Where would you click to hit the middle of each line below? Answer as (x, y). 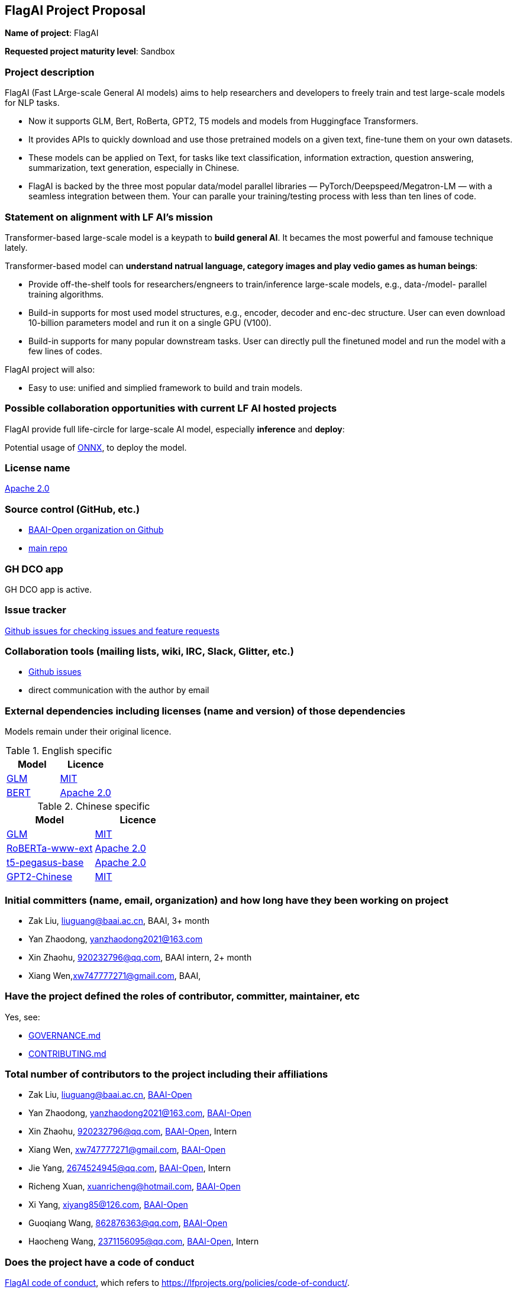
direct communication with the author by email (119, 690)
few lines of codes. (65, 351)
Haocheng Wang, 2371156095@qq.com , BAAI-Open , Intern (144, 1241)
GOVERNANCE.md (65, 1035)
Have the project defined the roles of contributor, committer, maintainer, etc (182, 996)
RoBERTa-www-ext (50, 848)
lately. (16, 247)
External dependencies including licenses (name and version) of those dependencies (205, 711)
